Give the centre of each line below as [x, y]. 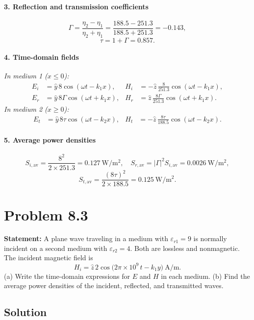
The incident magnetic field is [49, 258]
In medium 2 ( [26, 109]
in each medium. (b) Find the [205, 276]
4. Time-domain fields [41, 57]
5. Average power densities [50, 139]
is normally [210, 238]
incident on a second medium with [56, 248]
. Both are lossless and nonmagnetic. [185, 248]
